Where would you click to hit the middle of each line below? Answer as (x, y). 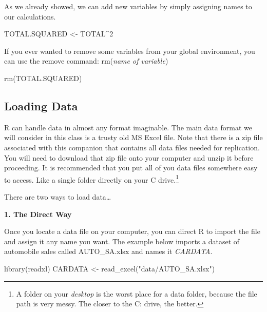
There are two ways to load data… (58, 196)
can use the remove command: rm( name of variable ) (86, 61)
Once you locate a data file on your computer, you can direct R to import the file (132, 231)
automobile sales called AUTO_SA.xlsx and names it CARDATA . (108, 251)
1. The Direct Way (38, 214)
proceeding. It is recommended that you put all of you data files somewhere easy (131, 168)
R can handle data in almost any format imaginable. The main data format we (128, 127)
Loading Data (41, 105)
